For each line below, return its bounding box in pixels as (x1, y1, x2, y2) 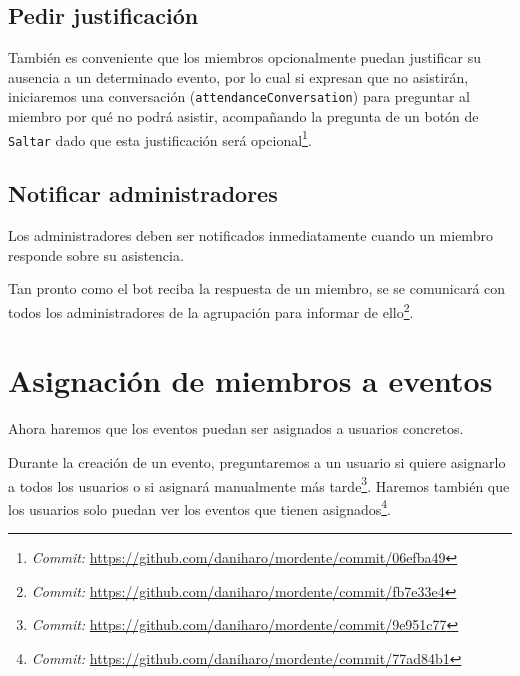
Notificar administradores (8, 178, 278, 209)
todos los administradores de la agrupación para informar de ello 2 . (8, 298, 414, 322)
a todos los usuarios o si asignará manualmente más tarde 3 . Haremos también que (8, 472, 510, 496)
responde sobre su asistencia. (8, 244, 184, 265)
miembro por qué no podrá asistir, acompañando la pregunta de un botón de (8, 106, 479, 127)
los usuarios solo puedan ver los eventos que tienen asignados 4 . (8, 495, 391, 519)
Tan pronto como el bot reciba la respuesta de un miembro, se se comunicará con (8, 278, 506, 299)
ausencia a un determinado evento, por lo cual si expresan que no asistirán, (8, 66, 469, 87)
